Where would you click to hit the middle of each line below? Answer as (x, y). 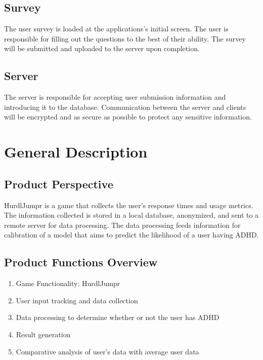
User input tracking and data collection (77, 300)
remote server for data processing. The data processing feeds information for (122, 225)
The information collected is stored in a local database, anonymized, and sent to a (131, 215)
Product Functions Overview (81, 262)
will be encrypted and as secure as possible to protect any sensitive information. (128, 117)
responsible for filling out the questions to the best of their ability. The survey (125, 38)
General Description (76, 152)
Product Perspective (59, 184)
